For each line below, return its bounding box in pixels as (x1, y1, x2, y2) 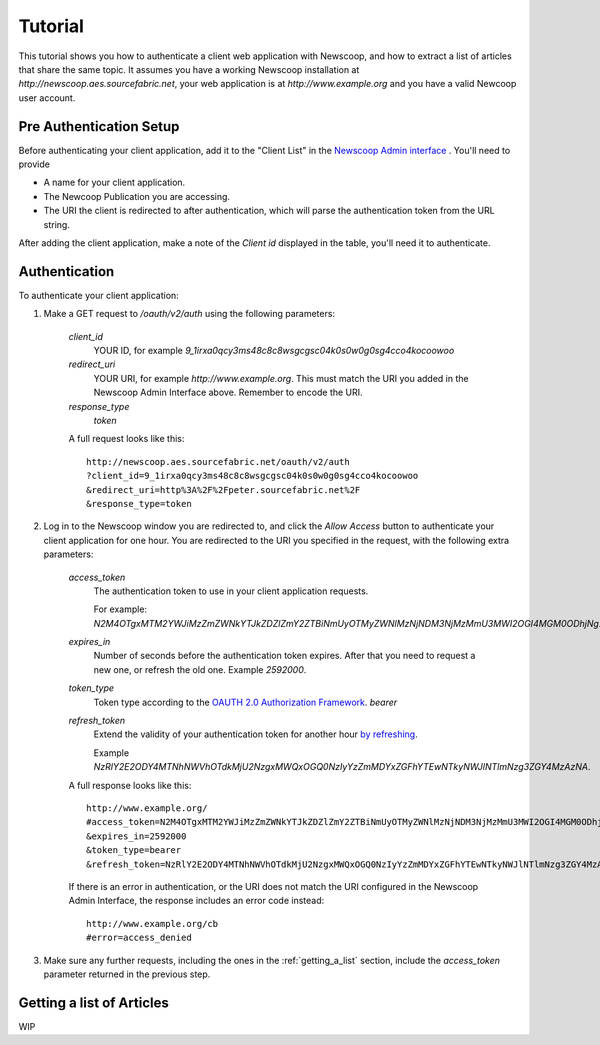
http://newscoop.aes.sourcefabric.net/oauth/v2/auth (86, 456, 350, 467)
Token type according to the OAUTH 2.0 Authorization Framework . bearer (93, 696, 398, 708)
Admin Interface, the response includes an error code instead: (68, 895, 325, 907)
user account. (18, 91, 76, 104)
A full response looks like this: (68, 779, 192, 791)
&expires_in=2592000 (86, 830, 187, 842)
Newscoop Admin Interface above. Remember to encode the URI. (93, 386, 364, 399)
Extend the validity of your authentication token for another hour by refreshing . (93, 728, 419, 740)
